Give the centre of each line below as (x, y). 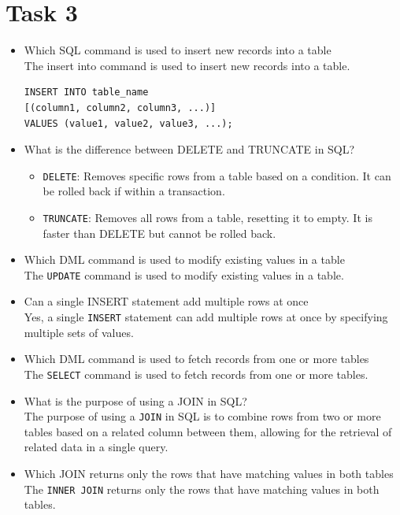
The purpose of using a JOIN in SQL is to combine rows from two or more (202, 416)
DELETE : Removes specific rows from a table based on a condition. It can (217, 175)
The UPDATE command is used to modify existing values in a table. (184, 274)
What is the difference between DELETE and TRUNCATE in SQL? (189, 149)
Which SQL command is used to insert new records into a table (178, 50)
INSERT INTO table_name (86, 93)
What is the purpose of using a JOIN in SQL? (135, 400)
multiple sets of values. (79, 332)
